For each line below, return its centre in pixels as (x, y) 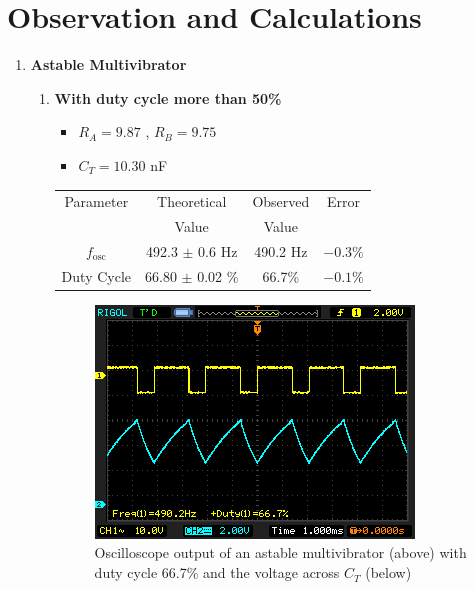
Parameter (96, 201)
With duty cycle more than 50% (168, 97)
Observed (281, 201)
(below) (388, 572)
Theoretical (192, 201)
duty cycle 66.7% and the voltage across (217, 572)
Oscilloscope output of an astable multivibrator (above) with (280, 552)
